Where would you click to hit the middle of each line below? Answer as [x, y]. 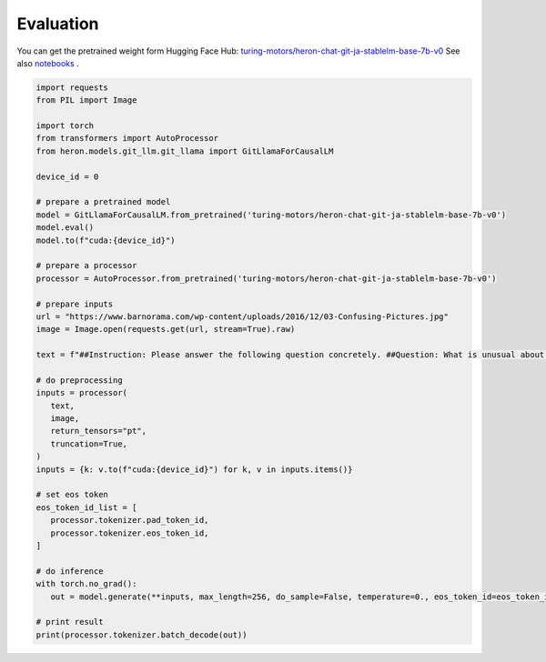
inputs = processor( [81, 393]
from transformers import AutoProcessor [127, 138]
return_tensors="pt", [99, 431]
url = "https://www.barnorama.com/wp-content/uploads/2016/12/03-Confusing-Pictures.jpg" [243, 316]
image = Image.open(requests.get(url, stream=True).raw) [166, 329]
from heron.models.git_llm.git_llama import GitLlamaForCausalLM [185, 151]
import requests [72, 87]
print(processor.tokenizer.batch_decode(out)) [142, 635]
